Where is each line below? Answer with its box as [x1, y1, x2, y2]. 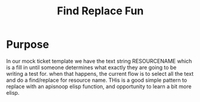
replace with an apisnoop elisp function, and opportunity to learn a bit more [6, 82, 192, 90]
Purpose [6, 38, 50, 51]
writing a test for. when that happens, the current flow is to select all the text [6, 70, 194, 77]
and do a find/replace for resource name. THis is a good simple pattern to [6, 76, 187, 84]
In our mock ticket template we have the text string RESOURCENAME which [6, 57, 192, 64]
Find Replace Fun [56, 4, 144, 18]
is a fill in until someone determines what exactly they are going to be [6, 64, 177, 71]
